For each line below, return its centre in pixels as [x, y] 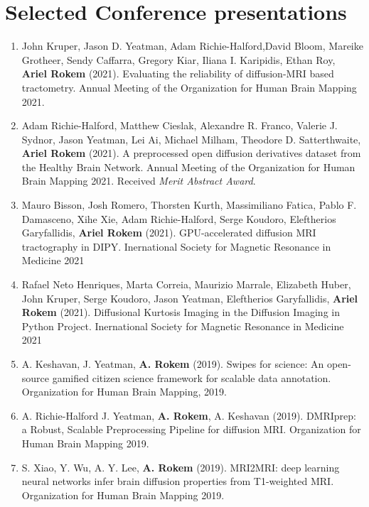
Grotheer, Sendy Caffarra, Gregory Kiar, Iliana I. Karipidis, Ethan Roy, [178, 59]
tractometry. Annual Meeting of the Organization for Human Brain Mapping [189, 87]
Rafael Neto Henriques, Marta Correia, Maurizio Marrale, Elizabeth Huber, [186, 284]
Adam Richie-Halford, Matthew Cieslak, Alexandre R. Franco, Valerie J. [180, 125]
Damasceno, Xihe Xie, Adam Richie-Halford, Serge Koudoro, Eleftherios [179, 218]
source [36, 377]
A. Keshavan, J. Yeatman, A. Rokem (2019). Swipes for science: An [173, 364]
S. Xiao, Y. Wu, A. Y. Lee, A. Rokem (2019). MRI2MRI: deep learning [181, 467]
